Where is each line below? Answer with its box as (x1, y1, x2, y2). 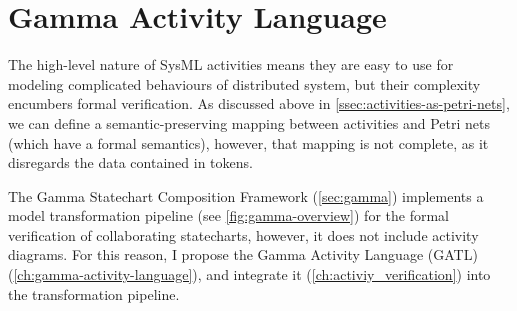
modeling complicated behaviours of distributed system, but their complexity (8, 73, 481, 94)
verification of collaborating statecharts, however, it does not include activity (8, 224, 479, 245)
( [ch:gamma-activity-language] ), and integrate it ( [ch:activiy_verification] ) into (8, 264, 491, 285)
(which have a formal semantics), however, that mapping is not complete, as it (8, 132, 489, 153)
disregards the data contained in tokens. (8, 152, 253, 173)
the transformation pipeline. (8, 283, 180, 304)
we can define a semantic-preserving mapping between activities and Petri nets (8, 112, 491, 133)
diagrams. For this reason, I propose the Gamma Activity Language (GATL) (8, 244, 478, 265)
